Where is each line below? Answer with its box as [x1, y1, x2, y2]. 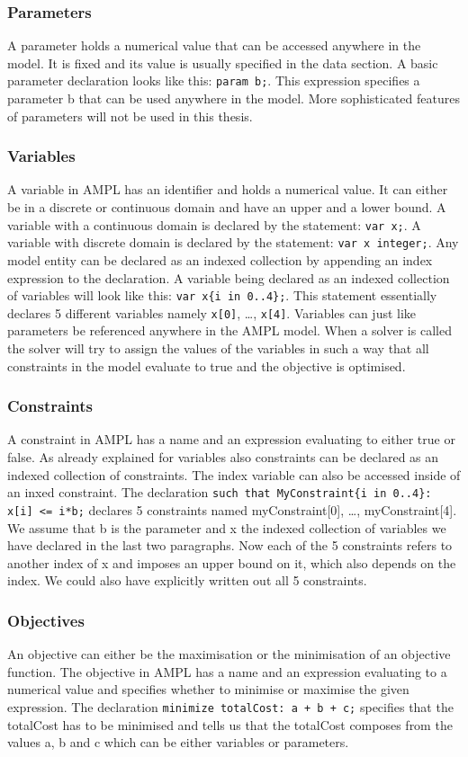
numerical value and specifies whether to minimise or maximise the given [7, 680, 409, 699]
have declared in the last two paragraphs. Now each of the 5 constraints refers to [7, 536, 453, 555]
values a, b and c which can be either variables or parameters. [7, 733, 349, 752]
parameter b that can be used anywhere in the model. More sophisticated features [7, 89, 460, 108]
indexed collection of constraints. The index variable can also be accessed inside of [7, 465, 461, 484]
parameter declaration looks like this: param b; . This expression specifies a [7, 71, 420, 90]
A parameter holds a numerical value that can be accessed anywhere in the [7, 36, 421, 55]
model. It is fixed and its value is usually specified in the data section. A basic [7, 53, 438, 72]
